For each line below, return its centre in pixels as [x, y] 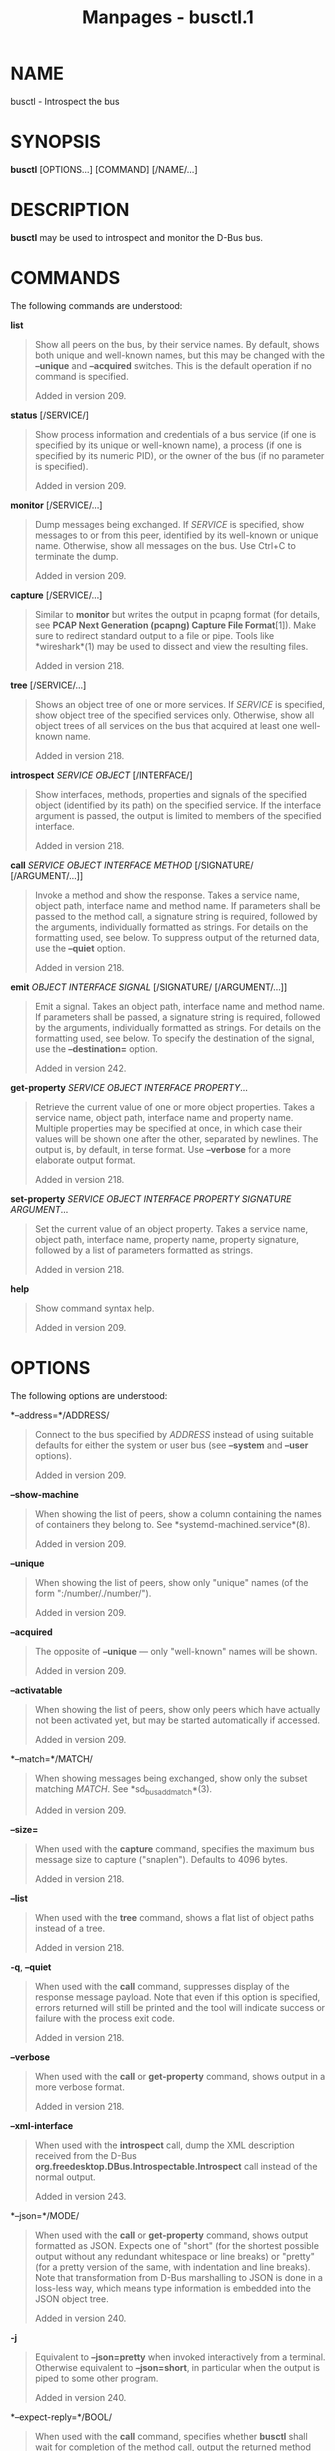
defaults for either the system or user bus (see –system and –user [171, 1445]
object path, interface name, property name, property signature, [167, 1239]
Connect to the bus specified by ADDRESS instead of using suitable [174, 1434]
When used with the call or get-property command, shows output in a [180, 2077]
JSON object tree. [71, 2299]
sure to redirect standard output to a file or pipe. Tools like [154, 635]
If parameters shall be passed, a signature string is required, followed [177, 1017]
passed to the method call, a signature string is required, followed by [176, 916]
